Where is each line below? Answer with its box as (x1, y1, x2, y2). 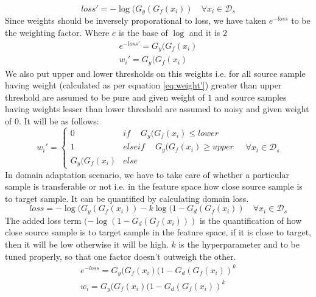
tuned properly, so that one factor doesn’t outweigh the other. (5, 249, 236, 262)
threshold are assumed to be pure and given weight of (5, 90, 205, 103)
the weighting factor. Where (5, 26, 110, 39)
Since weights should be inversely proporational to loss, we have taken (5, 14, 267, 27)
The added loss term (5, 213, 82, 226)
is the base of (119, 26, 168, 39)
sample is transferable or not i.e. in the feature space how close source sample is (5, 180, 303, 193)
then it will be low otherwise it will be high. (5, 238, 169, 251)
